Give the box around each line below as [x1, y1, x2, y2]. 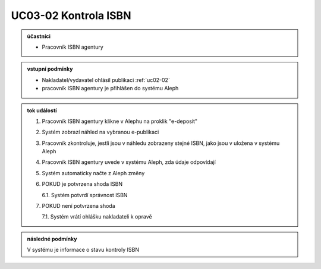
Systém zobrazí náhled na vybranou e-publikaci [42, 128, 159, 136]
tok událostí [27, 107, 57, 114]
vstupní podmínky [27, 65, 73, 72]
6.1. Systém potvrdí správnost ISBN [42, 191, 128, 198]
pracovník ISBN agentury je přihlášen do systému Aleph [42, 85, 179, 92]
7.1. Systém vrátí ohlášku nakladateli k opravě [42, 213, 152, 220]
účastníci [27, 33, 51, 40]
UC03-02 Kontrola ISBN [11, 9, 131, 22]
